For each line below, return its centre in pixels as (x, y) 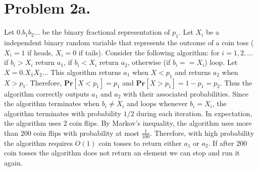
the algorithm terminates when (52, 103)
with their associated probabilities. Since (186, 93)
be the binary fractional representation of (106, 32)
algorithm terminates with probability (63, 113)
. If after (221, 143)
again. (13, 162)
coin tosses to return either (140, 143)
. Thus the (236, 82)
